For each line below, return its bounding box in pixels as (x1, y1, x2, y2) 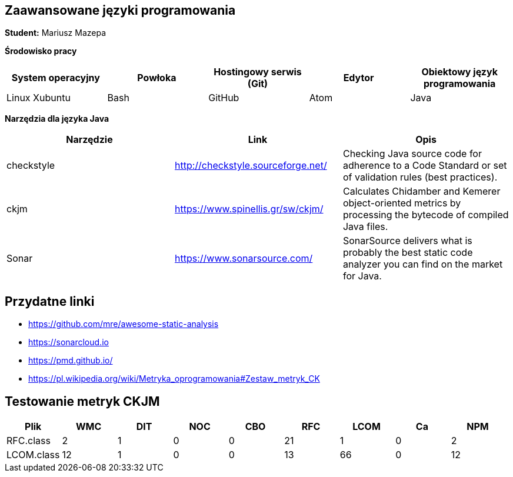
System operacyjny (11, 72, 100, 84)
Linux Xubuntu (6, 92, 71, 104)
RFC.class (6, 435, 51, 447)
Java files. (342, 221, 388, 233)
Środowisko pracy (5, 46, 77, 56)
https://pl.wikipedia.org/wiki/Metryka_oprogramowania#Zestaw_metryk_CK (28, 373, 320, 384)
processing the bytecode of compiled (342, 209, 509, 221)
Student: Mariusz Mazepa (5, 28, 106, 38)
